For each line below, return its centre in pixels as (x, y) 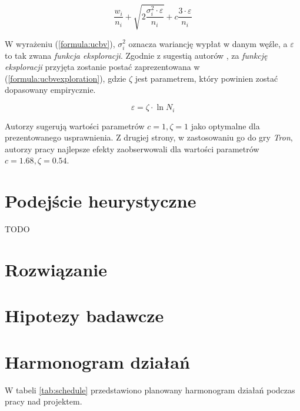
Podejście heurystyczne (101, 201)
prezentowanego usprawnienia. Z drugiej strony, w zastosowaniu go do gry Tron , (149, 137)
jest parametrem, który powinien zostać (206, 78)
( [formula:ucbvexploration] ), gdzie (66, 78)
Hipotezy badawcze (84, 315)
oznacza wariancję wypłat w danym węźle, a (208, 43)
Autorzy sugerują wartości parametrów (75, 126)
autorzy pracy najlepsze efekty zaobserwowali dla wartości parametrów (132, 148)
